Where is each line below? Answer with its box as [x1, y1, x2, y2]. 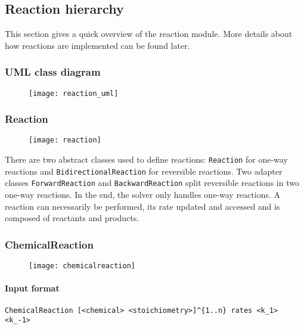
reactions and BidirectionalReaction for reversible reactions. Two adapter [5, 164, 283, 177]
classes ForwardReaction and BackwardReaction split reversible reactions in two [5, 176, 299, 189]
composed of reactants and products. [5, 212, 139, 224]
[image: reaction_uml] [29, 89, 119, 98]
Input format [5, 282, 60, 294]
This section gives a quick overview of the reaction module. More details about [5, 27, 293, 40]
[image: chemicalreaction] [29, 262, 135, 271]
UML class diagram [5, 64, 101, 79]
